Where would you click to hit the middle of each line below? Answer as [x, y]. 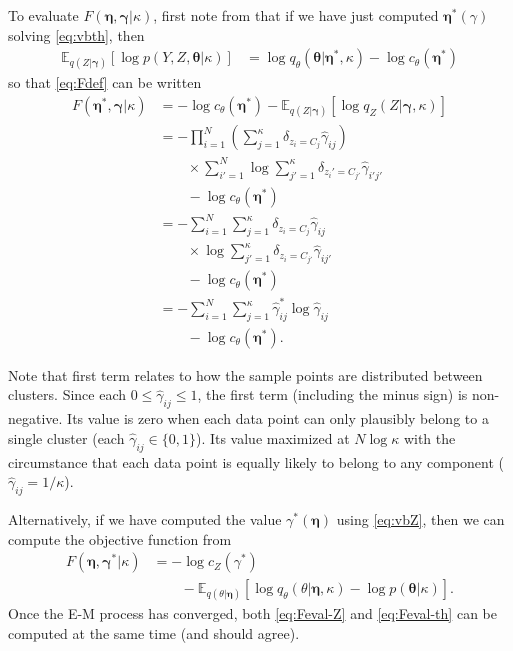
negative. [35, 418]
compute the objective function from [120, 538]
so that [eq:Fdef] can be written [105, 82]
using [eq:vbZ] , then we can [420, 519]
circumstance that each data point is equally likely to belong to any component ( [256, 461]
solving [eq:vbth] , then [76, 34]
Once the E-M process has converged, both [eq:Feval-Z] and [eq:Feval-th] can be [252, 613]
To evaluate [43, 15]
